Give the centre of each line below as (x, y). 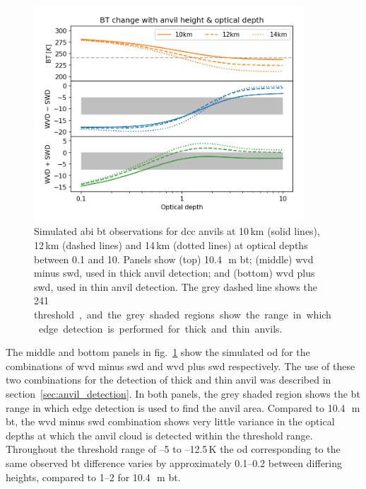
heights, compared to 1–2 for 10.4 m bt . (93, 477)
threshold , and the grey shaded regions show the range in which (183, 314)
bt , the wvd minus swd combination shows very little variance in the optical (170, 421)
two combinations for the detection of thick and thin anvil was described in (169, 380)
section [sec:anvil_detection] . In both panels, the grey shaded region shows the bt (183, 393)
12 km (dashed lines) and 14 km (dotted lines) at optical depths (171, 245)
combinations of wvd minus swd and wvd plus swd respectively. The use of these (181, 366)
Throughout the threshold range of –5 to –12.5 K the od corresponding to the (173, 449)
